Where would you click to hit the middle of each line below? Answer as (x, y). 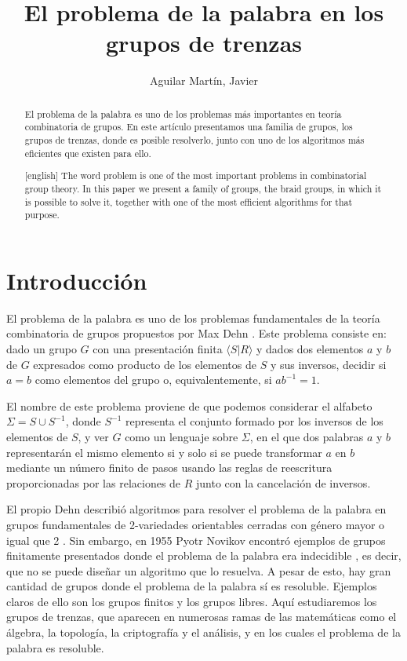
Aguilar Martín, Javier (203, 80)
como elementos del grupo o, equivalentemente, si (153, 380)
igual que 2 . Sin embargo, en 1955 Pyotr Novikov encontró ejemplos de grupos (196, 540)
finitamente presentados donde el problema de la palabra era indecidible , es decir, (204, 555)
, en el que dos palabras (307, 436)
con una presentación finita (158, 348)
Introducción (77, 280)
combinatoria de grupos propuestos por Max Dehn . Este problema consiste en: (196, 333)
